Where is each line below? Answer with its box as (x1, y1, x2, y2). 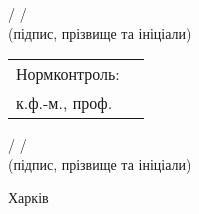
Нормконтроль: (16, 62, 120, 86)
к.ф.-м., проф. (16, 91, 113, 115)
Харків (8, 187, 49, 208)
